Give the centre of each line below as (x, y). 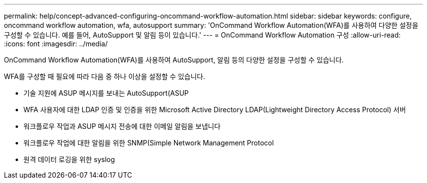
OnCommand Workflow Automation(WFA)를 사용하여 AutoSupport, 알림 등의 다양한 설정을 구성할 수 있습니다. (174, 60)
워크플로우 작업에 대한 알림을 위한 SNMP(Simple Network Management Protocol (149, 143)
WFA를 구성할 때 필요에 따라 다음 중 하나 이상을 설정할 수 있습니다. (105, 76)
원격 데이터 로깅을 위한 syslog (69, 159)
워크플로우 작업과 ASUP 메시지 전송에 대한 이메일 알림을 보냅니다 (122, 126)
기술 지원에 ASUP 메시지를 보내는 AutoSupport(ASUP (106, 93)
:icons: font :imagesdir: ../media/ (56, 44)
